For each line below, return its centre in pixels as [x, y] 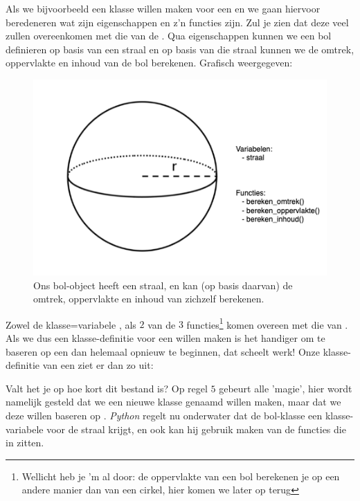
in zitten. [25, 443]
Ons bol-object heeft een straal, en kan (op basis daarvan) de [163, 285]
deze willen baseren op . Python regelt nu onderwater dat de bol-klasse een [164, 415]
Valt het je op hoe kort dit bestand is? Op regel [107, 388]
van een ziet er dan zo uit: [98, 365]
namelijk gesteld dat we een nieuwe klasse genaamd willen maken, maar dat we [173, 402]
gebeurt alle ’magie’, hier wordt [286, 388]
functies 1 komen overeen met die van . [267, 323]
